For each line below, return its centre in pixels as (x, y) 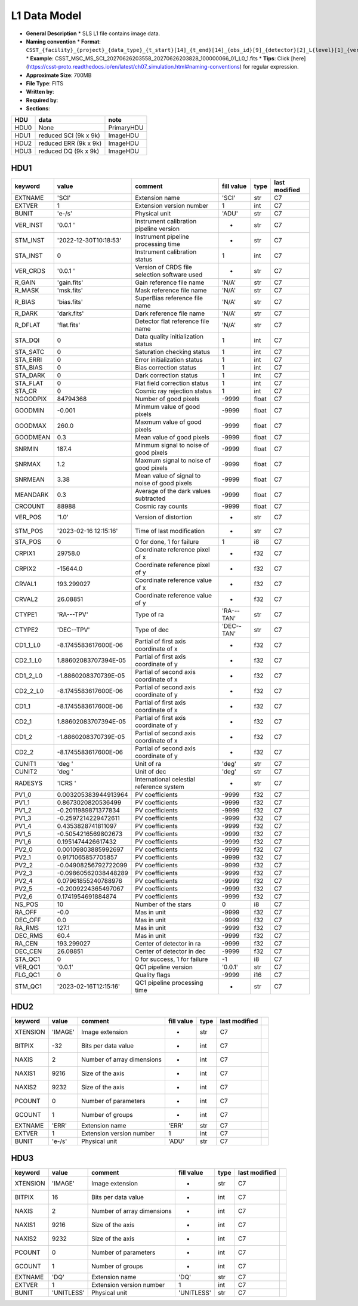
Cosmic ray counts (161, 506)
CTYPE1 (26, 614)
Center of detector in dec (170, 951)
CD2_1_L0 (28, 660)
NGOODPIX (31, 399)
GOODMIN (30, 410)
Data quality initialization (169, 336)
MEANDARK (32, 494)
